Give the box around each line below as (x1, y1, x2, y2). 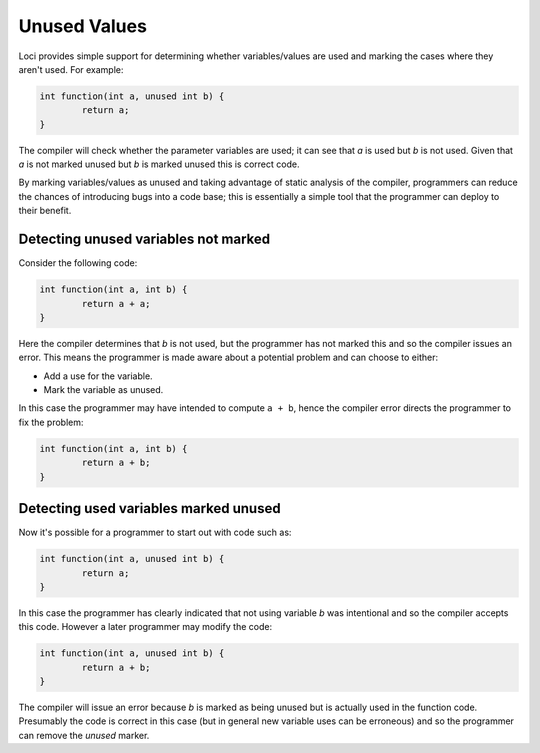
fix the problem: (18, 416, 84, 428)
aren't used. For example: (18, 63, 124, 75)
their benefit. (18, 205, 72, 217)
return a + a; (81, 298, 151, 309)
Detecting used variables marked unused (18, 500, 281, 517)
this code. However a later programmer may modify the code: (18, 621, 273, 633)
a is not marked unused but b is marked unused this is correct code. (18, 158, 300, 170)
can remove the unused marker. (18, 729, 150, 741)
